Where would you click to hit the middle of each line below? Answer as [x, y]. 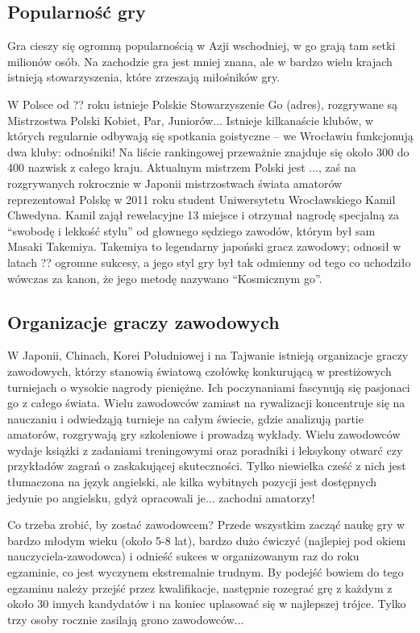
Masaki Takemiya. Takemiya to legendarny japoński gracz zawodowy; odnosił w [204, 246]
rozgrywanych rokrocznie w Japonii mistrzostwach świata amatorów [175, 183]
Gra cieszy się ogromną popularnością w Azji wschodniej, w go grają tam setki [202, 46]
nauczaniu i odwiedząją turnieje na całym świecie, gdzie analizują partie [185, 418]
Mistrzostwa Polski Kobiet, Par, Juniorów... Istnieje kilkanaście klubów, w [191, 120]
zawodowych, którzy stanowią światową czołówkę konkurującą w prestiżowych [200, 371]
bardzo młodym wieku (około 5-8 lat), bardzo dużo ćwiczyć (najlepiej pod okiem [207, 540]
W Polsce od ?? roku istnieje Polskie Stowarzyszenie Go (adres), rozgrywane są [203, 104]
